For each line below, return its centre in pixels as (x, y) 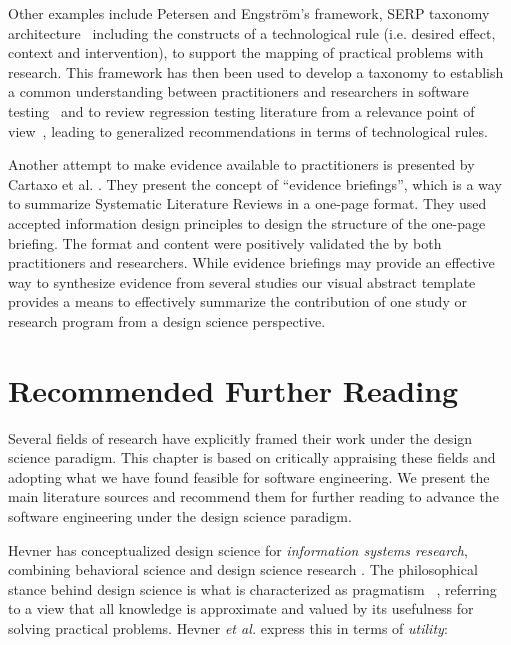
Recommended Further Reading (233, 389)
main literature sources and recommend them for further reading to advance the (253, 496)
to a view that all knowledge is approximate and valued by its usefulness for (241, 608)
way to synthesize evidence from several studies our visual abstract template (242, 281)
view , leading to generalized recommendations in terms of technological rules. (248, 130)
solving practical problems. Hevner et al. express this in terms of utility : (228, 627)
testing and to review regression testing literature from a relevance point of (241, 110)
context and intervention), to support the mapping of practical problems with (246, 52)
